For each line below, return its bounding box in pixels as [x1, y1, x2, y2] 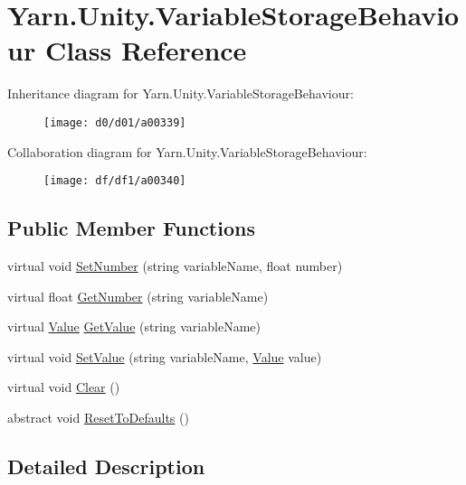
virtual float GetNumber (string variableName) [7, 286, 269, 305]
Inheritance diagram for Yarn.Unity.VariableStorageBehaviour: [7, 84, 354, 103]
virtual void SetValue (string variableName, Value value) [7, 347, 322, 366]
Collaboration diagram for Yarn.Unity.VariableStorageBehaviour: [7, 142, 367, 161]
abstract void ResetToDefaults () [7, 407, 189, 426]
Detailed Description [7, 452, 205, 480]
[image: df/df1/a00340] [43, 174, 186, 188]
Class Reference [44, 32, 247, 69]
